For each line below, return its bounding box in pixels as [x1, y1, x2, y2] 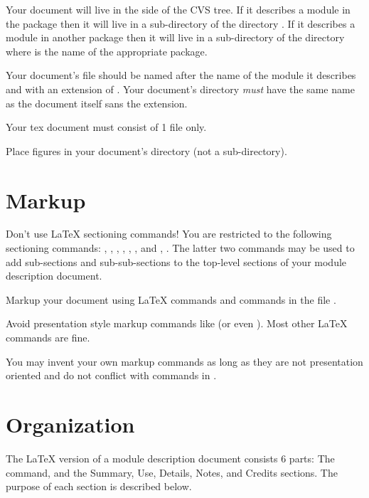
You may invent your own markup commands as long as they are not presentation [6, 354, 363, 369]
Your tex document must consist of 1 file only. [6, 120, 207, 134]
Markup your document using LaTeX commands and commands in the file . [6, 292, 336, 307]
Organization [6, 410, 135, 438]
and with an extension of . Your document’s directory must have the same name [6, 81, 355, 96]
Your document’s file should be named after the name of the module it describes [6, 68, 356, 83]
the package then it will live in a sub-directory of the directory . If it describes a [6, 16, 355, 31]
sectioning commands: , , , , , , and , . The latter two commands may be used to [6, 240, 355, 255]
